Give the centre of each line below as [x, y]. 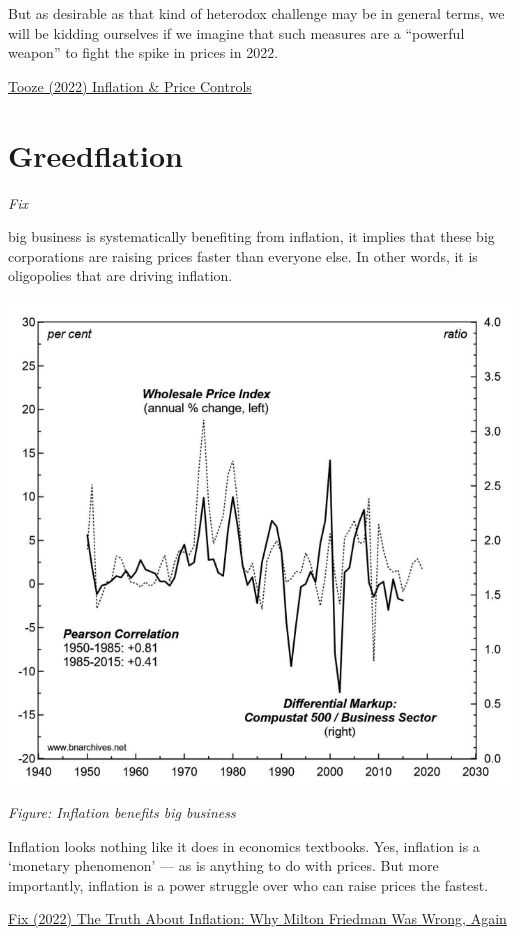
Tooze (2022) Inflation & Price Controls [130, 85]
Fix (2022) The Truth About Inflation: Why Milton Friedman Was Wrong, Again [257, 918]
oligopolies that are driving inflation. [120, 275]
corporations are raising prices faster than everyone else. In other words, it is [243, 255]
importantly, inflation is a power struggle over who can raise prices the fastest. [248, 884]
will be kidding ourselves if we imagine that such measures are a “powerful [236, 32]
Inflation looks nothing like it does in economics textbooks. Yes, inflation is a [244, 845]
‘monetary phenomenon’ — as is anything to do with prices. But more [223, 865]
